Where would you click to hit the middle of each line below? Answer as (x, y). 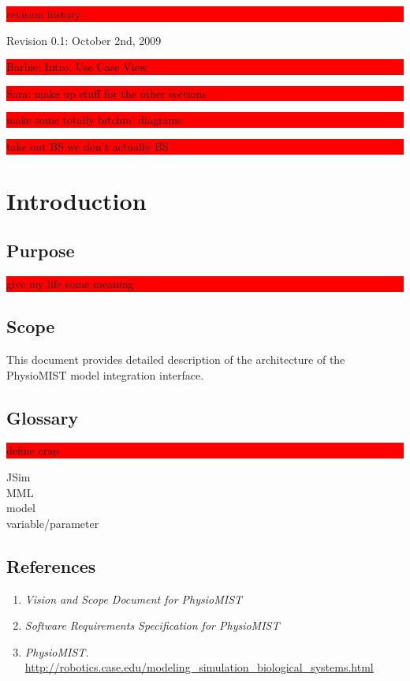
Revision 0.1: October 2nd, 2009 (84, 40)
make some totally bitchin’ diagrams (94, 120)
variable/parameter (53, 523)
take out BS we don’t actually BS (88, 146)
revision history (44, 13)
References (51, 565)
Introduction (76, 200)
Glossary (43, 417)
